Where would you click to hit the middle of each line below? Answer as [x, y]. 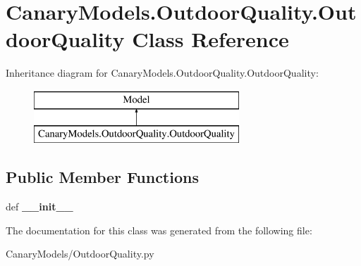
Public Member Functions [102, 177]
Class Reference [210, 39]
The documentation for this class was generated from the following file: [159, 230]
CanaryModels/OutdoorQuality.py [80, 254]
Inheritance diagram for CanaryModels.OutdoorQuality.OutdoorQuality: [162, 73]
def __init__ [39, 207]
